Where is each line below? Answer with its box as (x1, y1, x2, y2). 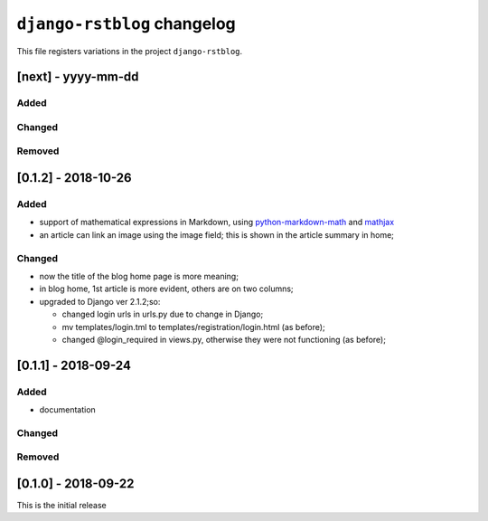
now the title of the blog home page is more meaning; (39, 270, 239, 281)
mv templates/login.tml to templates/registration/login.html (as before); (61, 321, 325, 332)
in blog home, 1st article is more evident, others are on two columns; (39, 283, 294, 294)
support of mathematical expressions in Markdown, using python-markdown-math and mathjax (39, 217, 395, 228)
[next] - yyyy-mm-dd (16, 69, 139, 85)
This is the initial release (16, 500, 108, 511)
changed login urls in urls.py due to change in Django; (61, 308, 264, 320)
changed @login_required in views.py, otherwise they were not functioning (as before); (61, 334, 386, 345)
